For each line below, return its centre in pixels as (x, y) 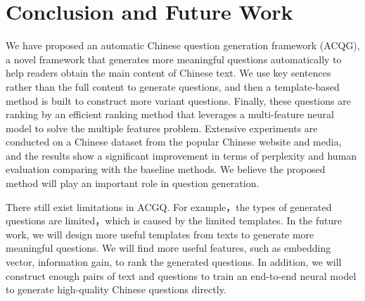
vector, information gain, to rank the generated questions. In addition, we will (174, 262)
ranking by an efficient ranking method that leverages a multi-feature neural (170, 114)
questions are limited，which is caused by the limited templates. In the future (174, 220)
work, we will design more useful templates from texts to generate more (160, 234)
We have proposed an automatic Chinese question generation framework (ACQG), (183, 45)
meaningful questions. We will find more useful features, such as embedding (168, 248)
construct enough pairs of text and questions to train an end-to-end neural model (181, 275)
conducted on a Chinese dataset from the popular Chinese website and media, (174, 142)
